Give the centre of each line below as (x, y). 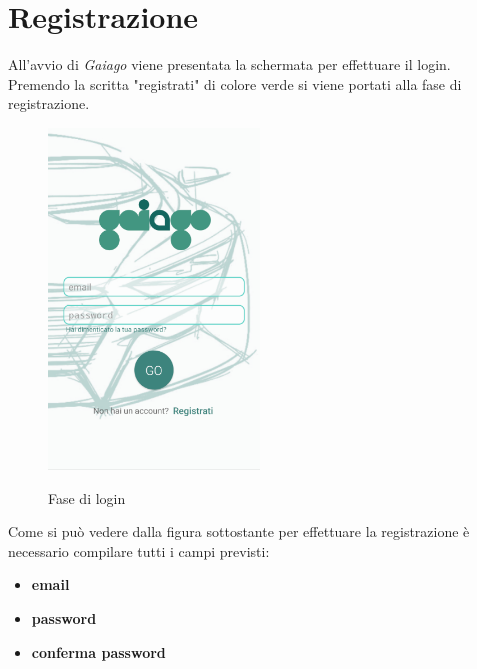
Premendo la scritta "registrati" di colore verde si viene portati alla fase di (235, 83)
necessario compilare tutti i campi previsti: (139, 550)
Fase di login (87, 497)
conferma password (98, 651)
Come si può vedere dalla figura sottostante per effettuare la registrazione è (239, 531)
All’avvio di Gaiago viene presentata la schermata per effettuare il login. (229, 64)
